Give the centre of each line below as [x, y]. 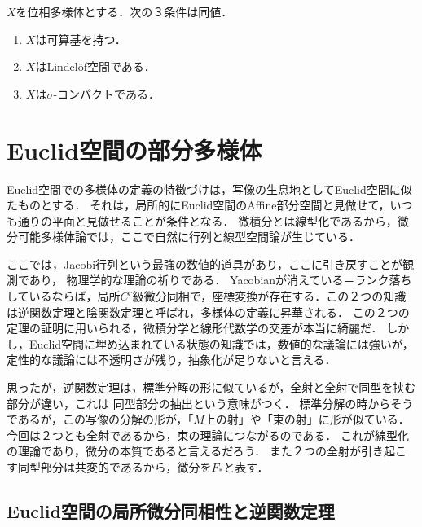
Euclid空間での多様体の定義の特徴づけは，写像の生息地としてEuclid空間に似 [209, 189]
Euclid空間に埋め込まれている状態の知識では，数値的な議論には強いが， [221, 343]
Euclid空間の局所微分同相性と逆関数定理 [171, 510]
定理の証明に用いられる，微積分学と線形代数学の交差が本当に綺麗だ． [195, 328]
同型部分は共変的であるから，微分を [114, 467]
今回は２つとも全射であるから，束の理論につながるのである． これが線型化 [208, 435]
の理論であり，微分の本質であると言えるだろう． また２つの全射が [184, 451]
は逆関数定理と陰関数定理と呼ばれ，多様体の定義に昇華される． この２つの [208, 312]
